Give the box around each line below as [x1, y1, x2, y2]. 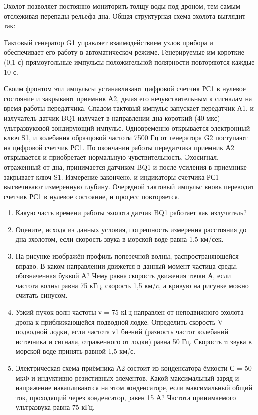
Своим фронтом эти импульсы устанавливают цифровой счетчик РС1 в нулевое [4, 83, 246, 94]
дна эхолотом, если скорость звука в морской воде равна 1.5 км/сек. [15, 234, 224, 244]
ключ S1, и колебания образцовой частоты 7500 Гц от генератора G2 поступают [4, 132, 248, 143]
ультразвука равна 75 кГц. [15, 402, 95, 412]
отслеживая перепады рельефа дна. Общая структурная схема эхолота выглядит [4, 10, 245, 21]
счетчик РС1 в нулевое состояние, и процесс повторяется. [4, 191, 180, 201]
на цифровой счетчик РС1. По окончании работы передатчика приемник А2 [4, 142, 234, 152]
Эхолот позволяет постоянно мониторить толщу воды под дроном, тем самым [4, 1, 240, 11]
